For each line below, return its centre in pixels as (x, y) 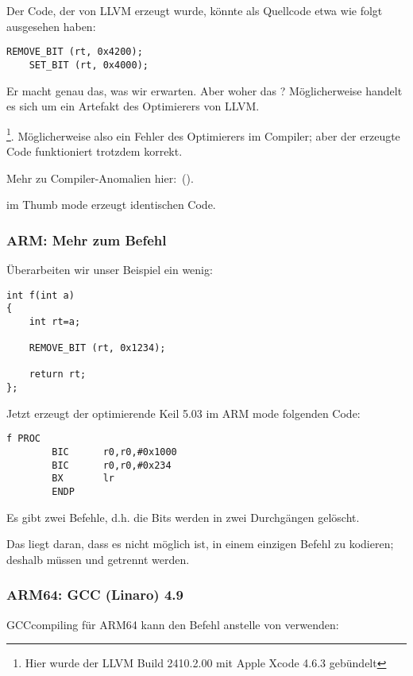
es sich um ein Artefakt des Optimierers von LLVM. (133, 106)
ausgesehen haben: (51, 26)
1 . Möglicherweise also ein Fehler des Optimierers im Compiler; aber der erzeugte (203, 134)
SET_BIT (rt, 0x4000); (89, 65)
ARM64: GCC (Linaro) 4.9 (95, 595)
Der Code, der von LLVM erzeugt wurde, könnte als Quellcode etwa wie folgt (195, 10)
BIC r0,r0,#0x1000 (114, 452)
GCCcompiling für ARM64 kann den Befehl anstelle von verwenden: (173, 624)
